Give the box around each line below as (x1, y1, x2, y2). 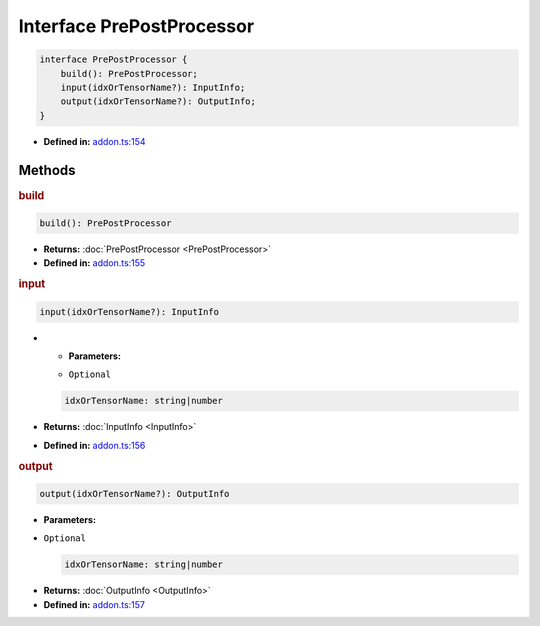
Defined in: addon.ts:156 (43, 439, 146, 451)
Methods (18, 161, 76, 179)
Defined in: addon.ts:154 (43, 135, 146, 147)
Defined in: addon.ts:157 (43, 598, 145, 610)
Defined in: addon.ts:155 (43, 257, 146, 269)
